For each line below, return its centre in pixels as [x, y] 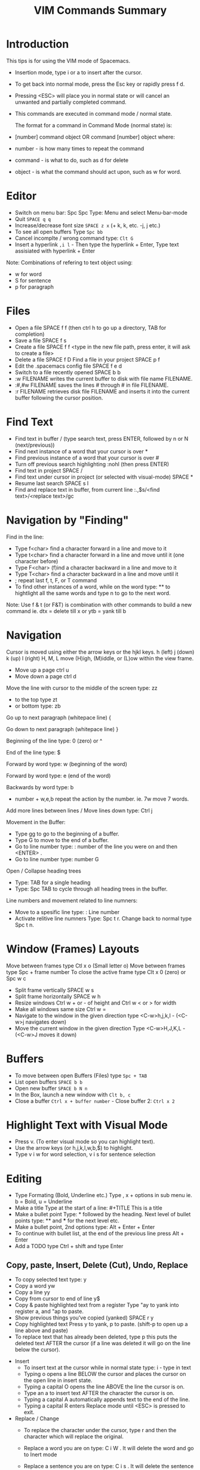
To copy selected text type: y [50, 1280]
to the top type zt [36, 699]
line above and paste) [41, 1331]
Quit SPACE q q [33, 219]
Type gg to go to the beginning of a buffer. [67, 834]
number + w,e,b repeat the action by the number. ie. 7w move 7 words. [102, 799]
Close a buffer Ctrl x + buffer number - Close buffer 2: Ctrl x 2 [95, 1101]
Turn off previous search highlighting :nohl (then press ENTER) [92, 464]
